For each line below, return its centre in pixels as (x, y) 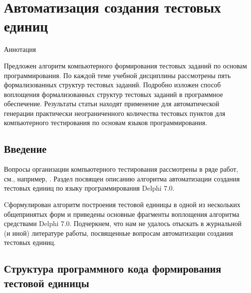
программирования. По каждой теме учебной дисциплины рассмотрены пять (117, 75)
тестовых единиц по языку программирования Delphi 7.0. (89, 188)
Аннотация (20, 49)
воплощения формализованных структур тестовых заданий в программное (114, 94)
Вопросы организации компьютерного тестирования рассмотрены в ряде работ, (121, 169)
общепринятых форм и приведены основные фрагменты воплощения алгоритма (122, 214)
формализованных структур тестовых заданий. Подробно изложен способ (112, 85)
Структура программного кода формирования (113, 269)
